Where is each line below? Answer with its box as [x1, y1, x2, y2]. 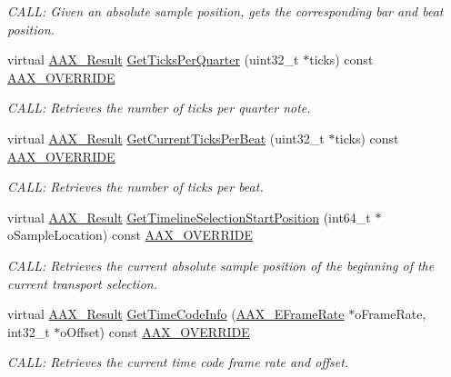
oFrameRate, [355, 304, 426, 323]
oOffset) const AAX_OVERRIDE [60, 322, 250, 341]
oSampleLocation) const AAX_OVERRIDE [7, 225, 253, 244]
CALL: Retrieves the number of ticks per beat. [7, 177, 264, 196]
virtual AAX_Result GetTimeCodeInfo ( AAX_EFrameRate [7, 304, 345, 323]
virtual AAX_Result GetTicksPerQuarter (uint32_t [7, 50, 299, 69]
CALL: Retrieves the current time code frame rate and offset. [7, 352, 349, 372]
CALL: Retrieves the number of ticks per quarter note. [7, 98, 311, 117]
